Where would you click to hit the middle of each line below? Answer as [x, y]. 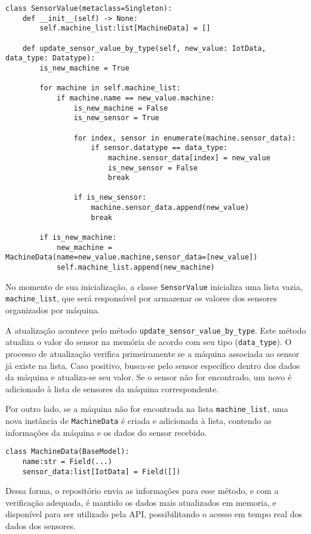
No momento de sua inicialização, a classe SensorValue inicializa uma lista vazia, [154, 286]
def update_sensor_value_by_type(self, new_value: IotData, [144, 48]
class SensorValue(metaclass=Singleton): [89, 8]
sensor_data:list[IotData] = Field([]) [101, 472]
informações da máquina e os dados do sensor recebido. [106, 432]
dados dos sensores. [41, 525]
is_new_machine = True [84, 68]
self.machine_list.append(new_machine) [136, 268]
